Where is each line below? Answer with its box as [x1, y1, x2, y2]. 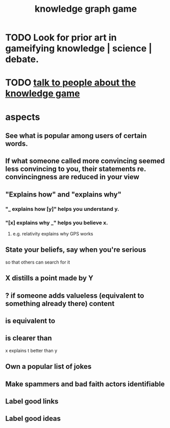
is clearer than [5, 334, 52, 343]
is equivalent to [5, 316, 55, 325]
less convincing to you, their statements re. [5, 164, 147, 174]
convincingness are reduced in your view [5, 173, 139, 181]
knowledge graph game [34, 3, 137, 15]
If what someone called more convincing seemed [5, 157, 165, 165]
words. [5, 139, 28, 148]
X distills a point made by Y [5, 274, 93, 282]
